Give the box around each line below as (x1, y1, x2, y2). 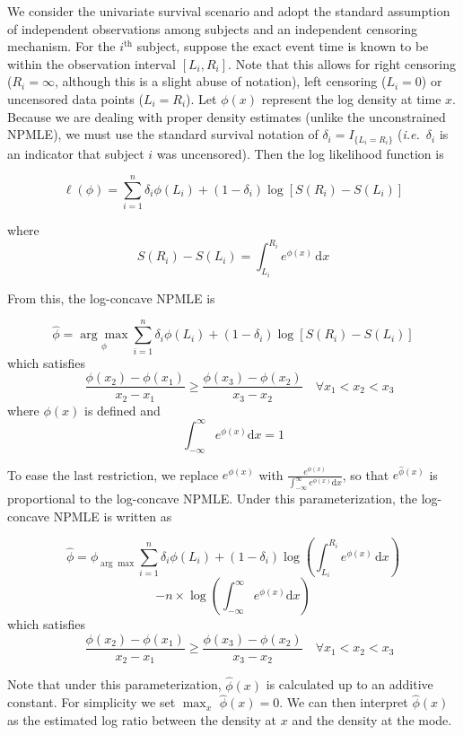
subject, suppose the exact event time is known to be (136, 37, 429, 56)
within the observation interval (7, 54, 177, 73)
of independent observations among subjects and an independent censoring (7, 19, 418, 38)
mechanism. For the (7, 37, 116, 56)
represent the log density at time (261, 89, 441, 108)
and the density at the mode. (292, 710, 452, 729)
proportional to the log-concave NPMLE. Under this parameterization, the (7, 489, 418, 508)
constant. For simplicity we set (7, 693, 176, 712)
